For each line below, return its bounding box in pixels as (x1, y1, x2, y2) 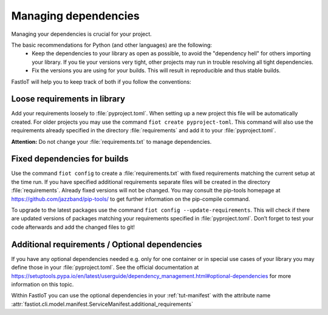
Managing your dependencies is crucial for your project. (11, 30, 152, 38)
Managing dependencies (11, 9, 140, 22)
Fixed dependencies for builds (11, 154, 129, 164)
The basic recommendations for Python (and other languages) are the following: (11, 41, 213, 49)
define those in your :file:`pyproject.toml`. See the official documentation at (11, 264, 199, 271)
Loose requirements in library (11, 94, 126, 104)
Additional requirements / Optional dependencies (11, 239, 203, 249)
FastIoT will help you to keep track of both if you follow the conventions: (11, 78, 191, 85)
